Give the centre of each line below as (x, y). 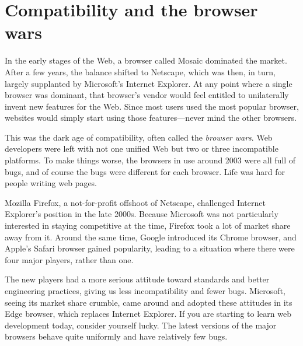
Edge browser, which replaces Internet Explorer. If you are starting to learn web (148, 314)
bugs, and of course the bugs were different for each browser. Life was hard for (145, 171)
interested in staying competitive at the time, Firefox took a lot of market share (148, 226)
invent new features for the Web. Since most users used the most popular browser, (152, 106)
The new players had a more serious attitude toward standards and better (137, 279)
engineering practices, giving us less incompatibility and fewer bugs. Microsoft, (145, 291)
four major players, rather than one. (69, 259)
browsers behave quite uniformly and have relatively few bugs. (116, 336)
